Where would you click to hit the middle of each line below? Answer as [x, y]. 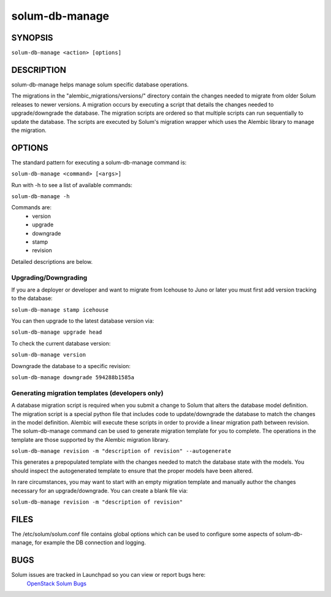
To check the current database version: [61, 343]
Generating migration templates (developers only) [87, 393]
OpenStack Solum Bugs [57, 584]
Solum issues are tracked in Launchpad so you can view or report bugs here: [108, 575]
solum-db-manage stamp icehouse [60, 310]
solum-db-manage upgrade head [57, 332]
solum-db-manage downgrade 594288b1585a [73, 377]
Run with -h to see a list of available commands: [72, 185]
